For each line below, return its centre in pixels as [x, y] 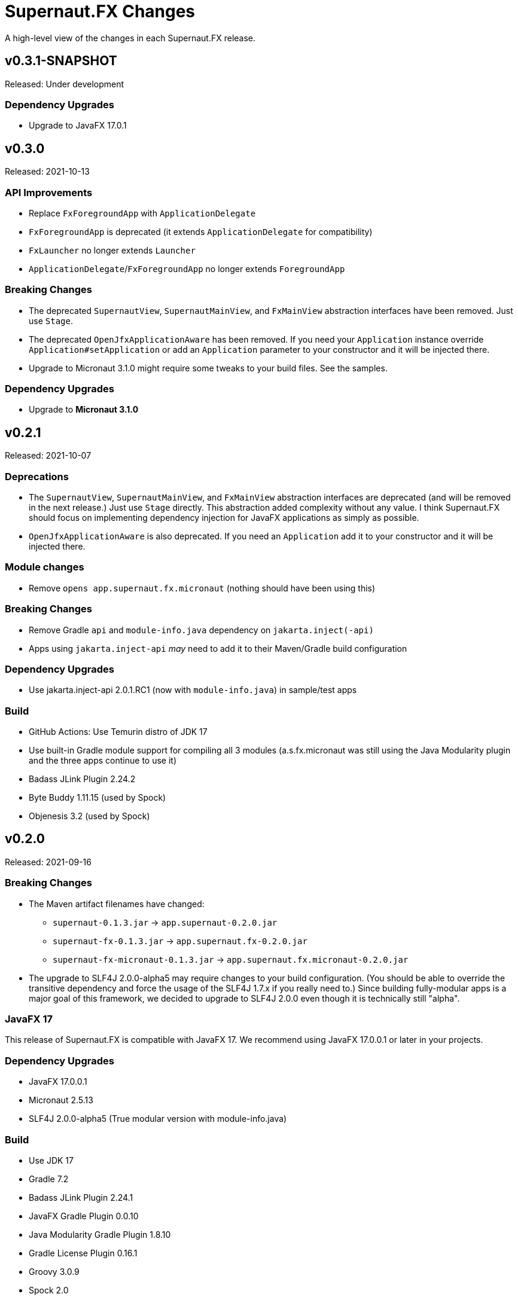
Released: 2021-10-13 [47, 172]
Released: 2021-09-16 [48, 862]
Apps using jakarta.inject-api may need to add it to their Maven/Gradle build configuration [218, 648]
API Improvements [49, 192]
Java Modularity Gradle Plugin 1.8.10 [100, 1234]
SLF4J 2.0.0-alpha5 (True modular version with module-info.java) [158, 1119]
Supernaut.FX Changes [100, 11]
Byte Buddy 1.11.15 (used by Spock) [97, 798]
